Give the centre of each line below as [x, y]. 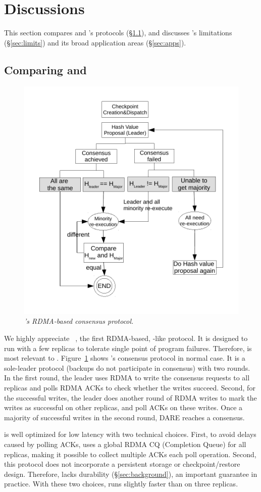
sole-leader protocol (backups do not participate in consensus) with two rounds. [127, 367]
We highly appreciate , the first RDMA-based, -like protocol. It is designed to [126, 338]
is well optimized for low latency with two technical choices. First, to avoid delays [130, 434]
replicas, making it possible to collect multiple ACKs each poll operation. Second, [130, 454]
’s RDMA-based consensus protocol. [79, 321]
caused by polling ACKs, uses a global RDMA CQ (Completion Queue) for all [125, 444]
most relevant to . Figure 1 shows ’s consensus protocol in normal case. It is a [125, 358]
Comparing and [45, 69]
